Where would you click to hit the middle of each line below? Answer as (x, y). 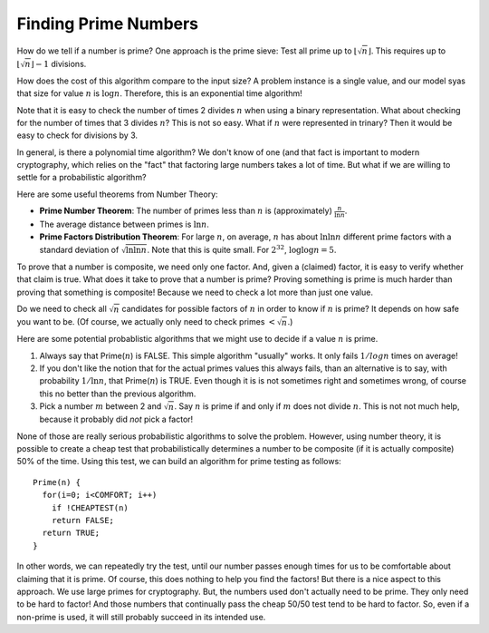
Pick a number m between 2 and (101, 406)
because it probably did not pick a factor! (116, 419)
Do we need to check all (62, 309)
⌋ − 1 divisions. (58, 63)
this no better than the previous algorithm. (118, 394)
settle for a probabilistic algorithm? (81, 178)
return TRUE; (71, 533)
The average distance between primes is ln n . (125, 224)
